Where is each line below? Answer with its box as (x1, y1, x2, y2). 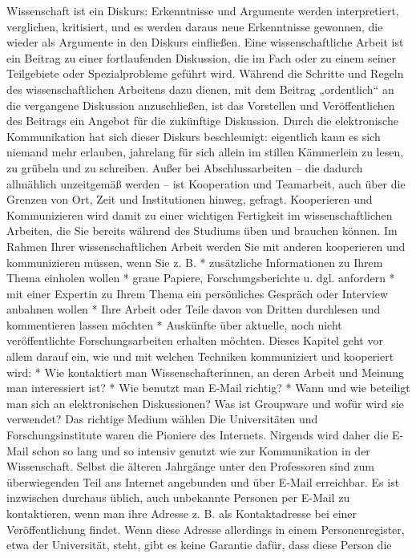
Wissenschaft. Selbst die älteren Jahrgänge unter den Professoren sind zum (6, 458, 374, 475)
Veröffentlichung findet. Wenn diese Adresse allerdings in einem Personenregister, (6, 520, 405, 537)
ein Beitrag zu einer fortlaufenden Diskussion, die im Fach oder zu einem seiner (6, 49, 397, 66)
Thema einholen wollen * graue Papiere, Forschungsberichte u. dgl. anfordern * (6, 269, 395, 286)
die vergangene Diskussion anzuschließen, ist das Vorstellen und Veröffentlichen (6, 96, 395, 113)
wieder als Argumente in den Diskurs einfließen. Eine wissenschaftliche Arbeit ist (6, 34, 404, 51)
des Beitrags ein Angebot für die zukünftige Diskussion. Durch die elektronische (6, 112, 398, 129)
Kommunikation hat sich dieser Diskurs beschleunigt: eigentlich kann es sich (6, 127, 381, 144)
